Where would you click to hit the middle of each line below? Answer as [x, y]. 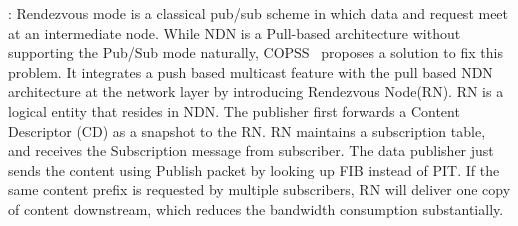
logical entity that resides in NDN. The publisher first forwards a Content [234, 110]
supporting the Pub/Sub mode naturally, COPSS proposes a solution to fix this [255, 52]
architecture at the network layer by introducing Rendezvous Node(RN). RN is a [256, 91]
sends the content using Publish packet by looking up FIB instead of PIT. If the [254, 169]
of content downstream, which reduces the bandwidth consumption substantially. [256, 208]
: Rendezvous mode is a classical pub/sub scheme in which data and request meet [258, 13]
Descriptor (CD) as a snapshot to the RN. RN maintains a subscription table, [247, 130]
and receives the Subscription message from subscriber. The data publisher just [251, 150]
